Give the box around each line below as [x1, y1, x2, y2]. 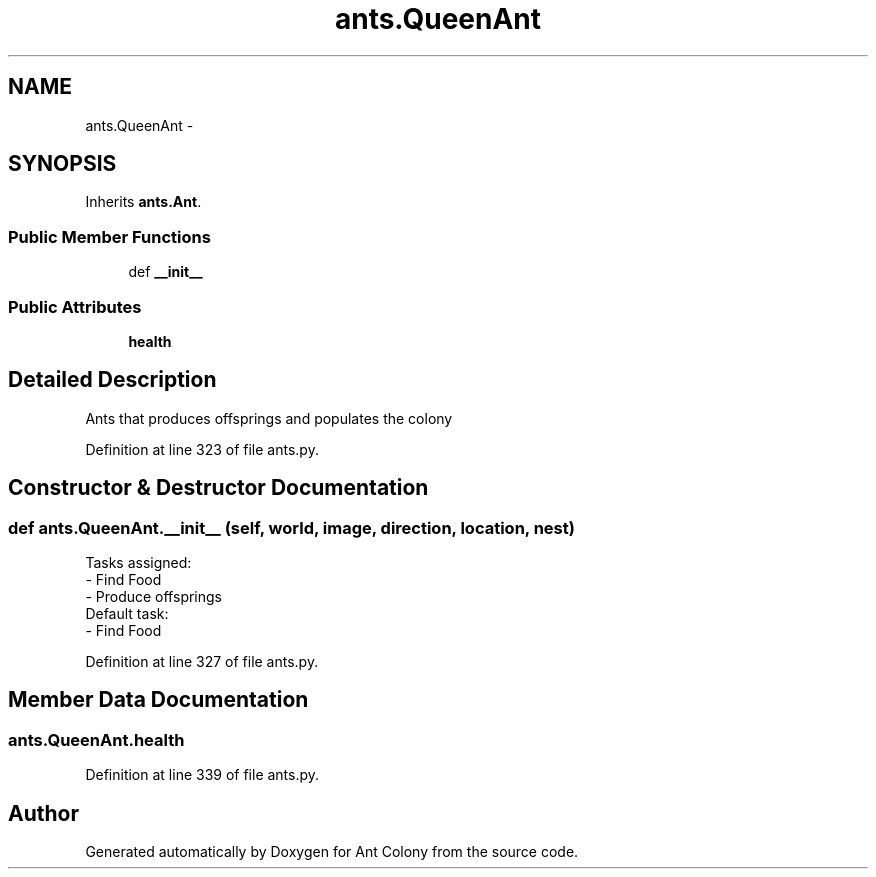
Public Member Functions [8, 226, 211, 247]
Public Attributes [8, 296, 142, 317]
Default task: [85, 605, 169, 622]
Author [8, 800, 79, 826]
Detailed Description [8, 367, 217, 393]
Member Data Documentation [8, 687, 309, 713]
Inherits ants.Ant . [85, 193, 202, 211]
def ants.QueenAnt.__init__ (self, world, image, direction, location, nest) [8, 517, 575, 538]
